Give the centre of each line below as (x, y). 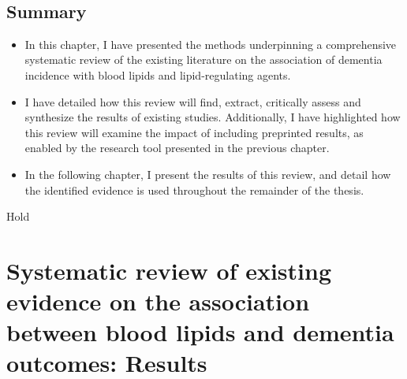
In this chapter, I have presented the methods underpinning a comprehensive (211, 44)
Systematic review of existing (169, 270)
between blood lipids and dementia (200, 332)
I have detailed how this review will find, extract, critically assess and (193, 101)
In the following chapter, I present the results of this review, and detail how (208, 174)
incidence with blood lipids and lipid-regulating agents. (158, 74)
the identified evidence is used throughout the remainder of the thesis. (194, 189)
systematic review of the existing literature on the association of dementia (203, 59)
